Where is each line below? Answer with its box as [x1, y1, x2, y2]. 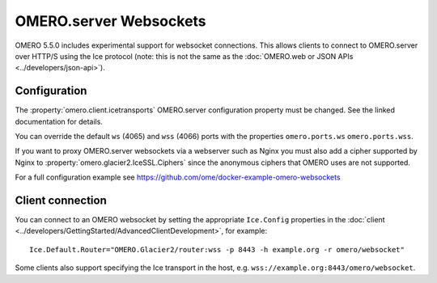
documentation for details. [15, 116, 103, 126]
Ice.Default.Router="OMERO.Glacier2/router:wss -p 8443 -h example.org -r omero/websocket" [29, 245, 405, 254]
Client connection [15, 194, 107, 207]
